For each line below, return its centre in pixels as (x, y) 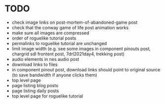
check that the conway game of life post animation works (70, 27)
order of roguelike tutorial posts (44, 38)
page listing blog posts (35, 85)
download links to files (35, 64)
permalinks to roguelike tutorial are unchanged (59, 43)
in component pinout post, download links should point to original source (86, 69)
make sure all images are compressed (50, 33)
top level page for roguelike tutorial (47, 96)
